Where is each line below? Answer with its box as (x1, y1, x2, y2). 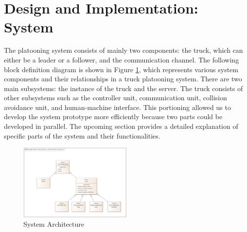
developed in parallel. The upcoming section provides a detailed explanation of (4, 121, 238, 131)
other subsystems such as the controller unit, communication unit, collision (4, 93, 227, 103)
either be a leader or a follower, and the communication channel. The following (4, 54, 239, 64)
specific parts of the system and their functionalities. (4, 130, 160, 140)
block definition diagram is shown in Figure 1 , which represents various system (4, 64, 238, 74)
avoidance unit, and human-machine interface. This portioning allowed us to (4, 102, 231, 112)
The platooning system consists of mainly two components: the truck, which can (4, 45, 243, 55)
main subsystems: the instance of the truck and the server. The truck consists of (4, 83, 243, 93)
